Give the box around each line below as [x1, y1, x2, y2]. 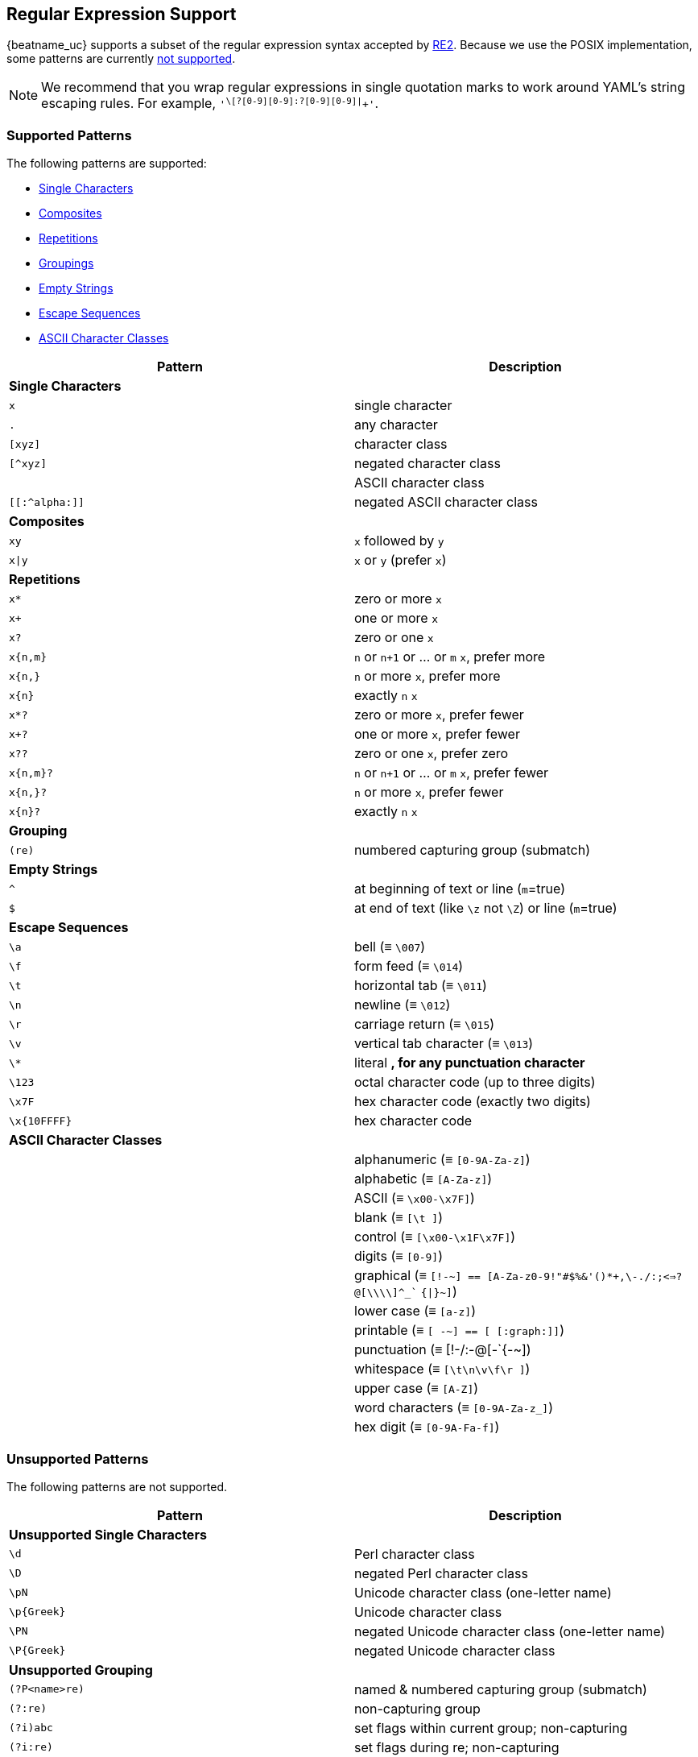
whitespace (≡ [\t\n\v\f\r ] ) [354, 1361, 531, 1378]
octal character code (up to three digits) [354, 1074, 596, 1091]
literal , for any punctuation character [354, 1055, 585, 1071]
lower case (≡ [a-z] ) [354, 1303, 477, 1320]
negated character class [354, 455, 501, 472]
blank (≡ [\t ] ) [354, 1209, 444, 1226]
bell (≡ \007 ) [354, 939, 426, 955]
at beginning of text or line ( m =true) [354, 881, 566, 897]
